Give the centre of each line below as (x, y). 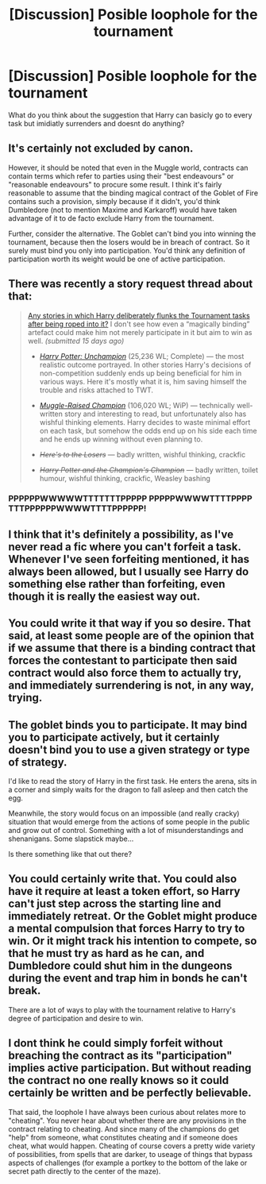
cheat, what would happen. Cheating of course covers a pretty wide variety (132, 1146)
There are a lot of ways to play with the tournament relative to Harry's (122, 1009)
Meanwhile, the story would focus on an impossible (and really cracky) (124, 814)
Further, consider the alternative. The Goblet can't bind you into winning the (132, 233)
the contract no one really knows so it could (118, 1080)
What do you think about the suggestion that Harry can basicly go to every (130, 115)
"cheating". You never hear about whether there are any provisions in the (127, 1120)
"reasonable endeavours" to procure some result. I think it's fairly (115, 184)
